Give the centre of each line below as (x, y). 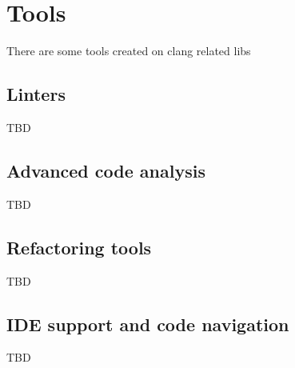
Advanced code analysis (106, 170)
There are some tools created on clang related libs (129, 51)
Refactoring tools (79, 247)
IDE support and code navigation (148, 324)
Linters (36, 94)
